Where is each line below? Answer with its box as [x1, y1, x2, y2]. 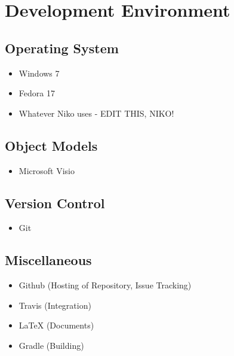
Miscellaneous [5, 251, 92, 269]
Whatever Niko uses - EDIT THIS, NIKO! [19, 107, 174, 119]
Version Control [5, 193, 105, 212]
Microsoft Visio [19, 164, 75, 177]
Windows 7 [19, 66, 60, 79]
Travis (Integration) [19, 299, 91, 311]
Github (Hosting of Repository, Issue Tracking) [19, 279, 192, 291]
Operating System [5, 38, 119, 57]
